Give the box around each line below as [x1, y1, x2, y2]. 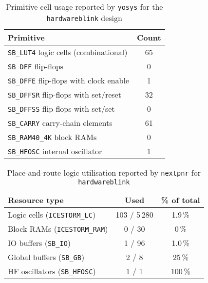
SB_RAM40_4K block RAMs [8, 131, 97, 142]
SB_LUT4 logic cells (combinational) [8, 46, 128, 58]
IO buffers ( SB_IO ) [8, 237, 71, 248]
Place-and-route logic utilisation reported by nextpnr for [7, 167, 201, 178]
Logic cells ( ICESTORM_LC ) [8, 209, 96, 220]
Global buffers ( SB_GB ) [8, 251, 85, 263]
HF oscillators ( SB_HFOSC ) [8, 265, 96, 277]
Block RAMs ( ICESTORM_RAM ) [8, 223, 108, 234]
